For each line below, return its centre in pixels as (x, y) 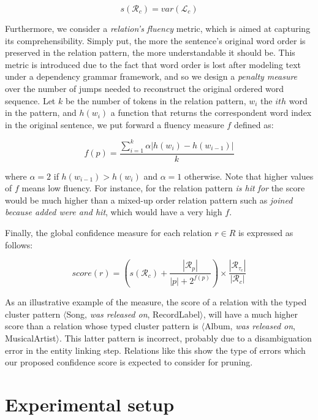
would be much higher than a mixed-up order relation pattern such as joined (149, 200)
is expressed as (266, 233)
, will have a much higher (251, 314)
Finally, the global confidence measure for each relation (108, 233)
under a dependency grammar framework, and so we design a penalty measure (151, 76)
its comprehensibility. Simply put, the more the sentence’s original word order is (155, 40)
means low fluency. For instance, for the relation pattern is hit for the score (163, 188)
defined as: (254, 124)
